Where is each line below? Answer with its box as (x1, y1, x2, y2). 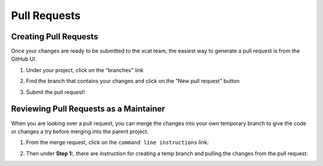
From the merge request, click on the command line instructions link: (26, 139, 209, 146)
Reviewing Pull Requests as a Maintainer (11, 104, 166, 114)
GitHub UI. (11, 55, 37, 62)
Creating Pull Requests (11, 32, 99, 42)
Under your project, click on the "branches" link (26, 66, 144, 74)
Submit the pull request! (26, 88, 85, 95)
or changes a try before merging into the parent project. (11, 128, 149, 135)
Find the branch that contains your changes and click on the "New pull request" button (26, 77, 240, 84)
